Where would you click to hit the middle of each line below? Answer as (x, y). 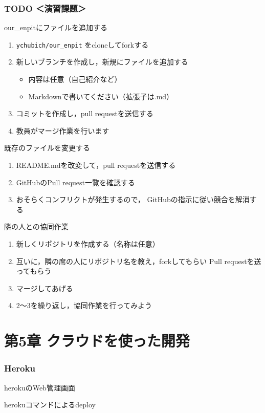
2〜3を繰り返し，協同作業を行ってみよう (84, 305)
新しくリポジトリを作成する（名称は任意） (88, 244)
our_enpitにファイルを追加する (56, 27)
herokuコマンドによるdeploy (50, 405)
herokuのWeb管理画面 (40, 387)
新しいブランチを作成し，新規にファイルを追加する (102, 62)
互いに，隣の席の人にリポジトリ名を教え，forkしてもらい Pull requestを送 (139, 261)
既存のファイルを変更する (47, 148)
